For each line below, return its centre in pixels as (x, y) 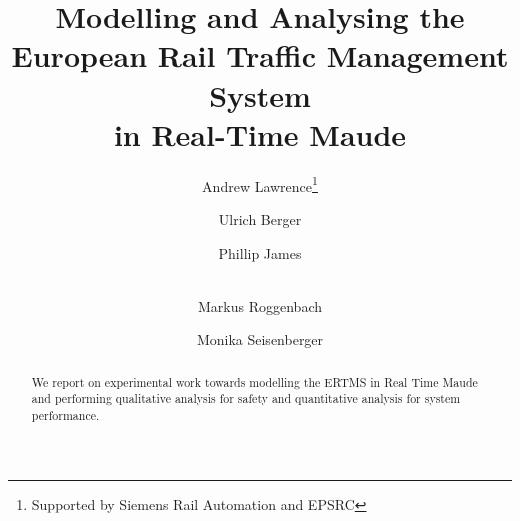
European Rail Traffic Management (260, 55)
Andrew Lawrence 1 (260, 184)
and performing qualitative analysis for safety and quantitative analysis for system (246, 398)
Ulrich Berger (260, 218)
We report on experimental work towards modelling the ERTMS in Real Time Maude (254, 381)
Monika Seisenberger (260, 339)
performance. (65, 415)
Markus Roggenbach (260, 305)
